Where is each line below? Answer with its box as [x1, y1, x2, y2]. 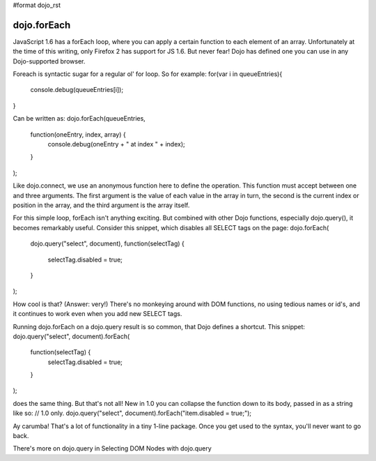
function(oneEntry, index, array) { [30, 130, 126, 139]
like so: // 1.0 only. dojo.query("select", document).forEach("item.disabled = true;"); [13, 409, 252, 418]
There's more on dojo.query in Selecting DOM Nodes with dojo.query [13, 444, 212, 453]
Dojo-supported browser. [13, 56, 86, 66]
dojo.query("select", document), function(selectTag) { [30, 239, 185, 248]
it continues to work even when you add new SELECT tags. [13, 310, 182, 318]
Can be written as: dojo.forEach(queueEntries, [13, 114, 146, 123]
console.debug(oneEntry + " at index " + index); [47, 140, 185, 149]
